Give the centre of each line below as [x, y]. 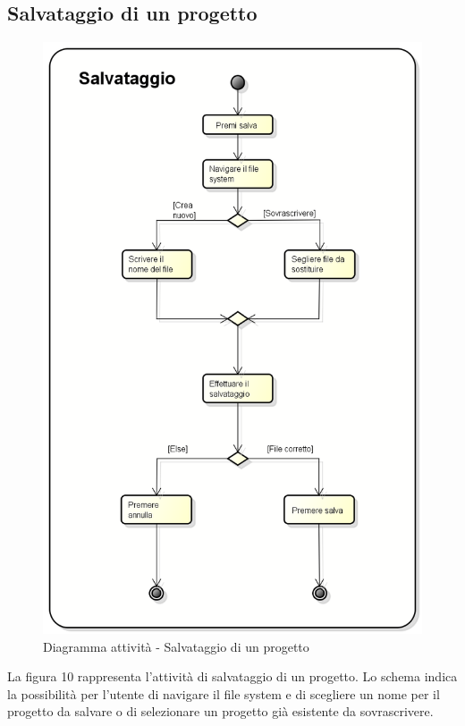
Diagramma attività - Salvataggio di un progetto [176, 646]
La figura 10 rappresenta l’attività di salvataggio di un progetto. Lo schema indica [232, 676]
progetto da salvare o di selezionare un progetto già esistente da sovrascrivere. [220, 711]
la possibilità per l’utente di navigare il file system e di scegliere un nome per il [224, 693]
